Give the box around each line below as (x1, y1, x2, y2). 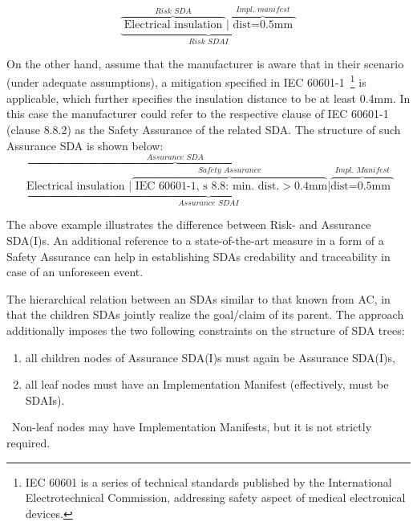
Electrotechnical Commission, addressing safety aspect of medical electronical (25, 489, 406, 506)
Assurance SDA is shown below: (6, 137, 164, 153)
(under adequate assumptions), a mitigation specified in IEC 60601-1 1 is (6, 71, 366, 91)
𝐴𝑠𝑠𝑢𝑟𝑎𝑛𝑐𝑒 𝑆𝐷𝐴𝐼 (178, 198, 239, 207)
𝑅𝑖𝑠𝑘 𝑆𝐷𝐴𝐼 (188, 38, 229, 47)
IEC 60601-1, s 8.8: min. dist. (135, 180, 280, 192)
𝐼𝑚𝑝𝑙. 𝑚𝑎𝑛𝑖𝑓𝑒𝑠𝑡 (236, 5, 290, 14)
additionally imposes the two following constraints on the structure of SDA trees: (6, 321, 405, 338)
